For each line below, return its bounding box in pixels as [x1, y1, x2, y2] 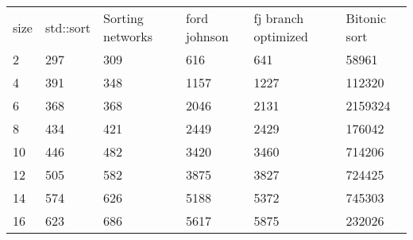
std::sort [44, 17, 91, 37]
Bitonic [345, 9, 387, 27]
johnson [186, 27, 229, 45]
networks [103, 27, 152, 45]
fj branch [253, 9, 304, 27]
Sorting [103, 9, 144, 27]
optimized [253, 27, 308, 45]
